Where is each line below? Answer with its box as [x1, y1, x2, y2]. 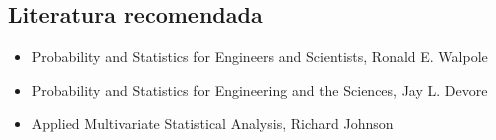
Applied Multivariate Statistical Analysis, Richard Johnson [31, 113, 394, 134]
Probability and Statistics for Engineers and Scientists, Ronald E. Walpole [31, 46, 488, 67]
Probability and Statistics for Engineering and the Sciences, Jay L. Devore [31, 79, 488, 100]
